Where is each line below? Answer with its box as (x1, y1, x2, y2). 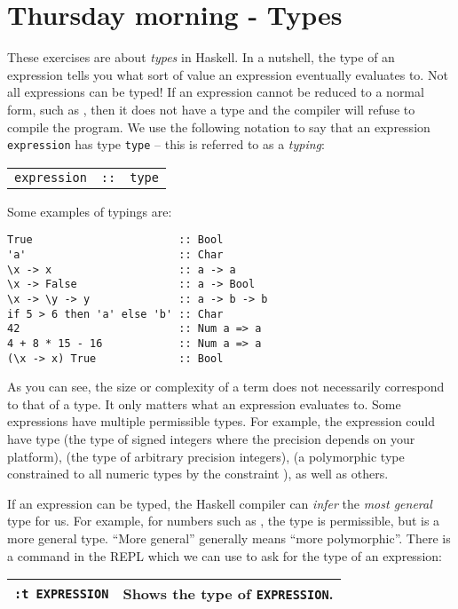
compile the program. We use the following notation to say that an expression (7, 117, 430, 136)
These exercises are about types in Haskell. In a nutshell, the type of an (7, 48, 395, 67)
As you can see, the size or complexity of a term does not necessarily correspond (7, 377, 445, 396)
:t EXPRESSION (14, 586, 109, 601)
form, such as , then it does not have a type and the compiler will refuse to (7, 99, 415, 118)
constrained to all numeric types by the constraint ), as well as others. (7, 464, 389, 483)
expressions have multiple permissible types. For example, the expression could (7, 412, 436, 431)
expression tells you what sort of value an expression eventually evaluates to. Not (7, 65, 448, 83)
